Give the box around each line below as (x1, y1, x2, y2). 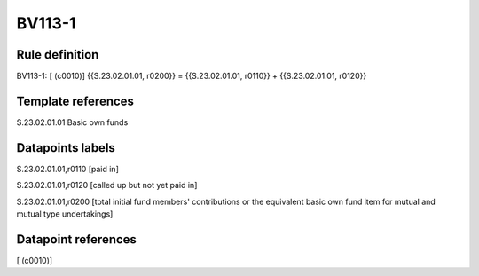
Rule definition (16, 47, 99, 62)
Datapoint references (16, 232, 137, 247)
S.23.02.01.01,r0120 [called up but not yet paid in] (16, 180, 198, 191)
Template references (16, 93, 135, 108)
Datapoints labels (16, 140, 115, 155)
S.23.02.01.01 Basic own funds (16, 116, 129, 128)
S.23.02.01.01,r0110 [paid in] (16, 163, 119, 174)
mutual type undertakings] (16, 209, 114, 219)
